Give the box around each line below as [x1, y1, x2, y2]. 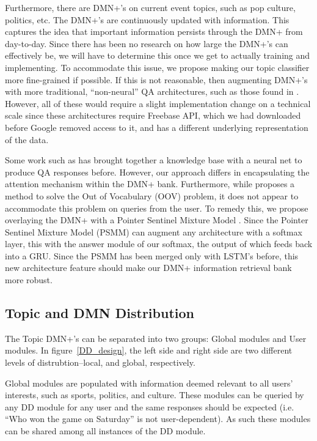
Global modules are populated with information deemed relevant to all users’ [5, 376, 293, 389]
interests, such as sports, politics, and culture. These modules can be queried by [5, 388, 304, 401]
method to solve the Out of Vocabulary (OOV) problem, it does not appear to [5, 189, 299, 202]
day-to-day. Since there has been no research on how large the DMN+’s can [5, 37, 288, 50]
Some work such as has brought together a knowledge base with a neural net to [5, 154, 302, 166]
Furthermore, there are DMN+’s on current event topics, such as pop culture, [5, 1, 296, 13]
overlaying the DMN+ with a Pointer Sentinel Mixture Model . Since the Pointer [5, 213, 308, 226]
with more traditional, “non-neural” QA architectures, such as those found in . [5, 85, 299, 98]
